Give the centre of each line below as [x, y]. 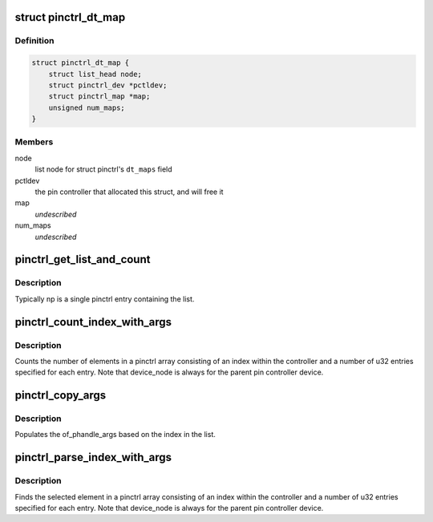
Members [34, 142]
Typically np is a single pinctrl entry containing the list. [105, 299]
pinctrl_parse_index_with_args [93, 457]
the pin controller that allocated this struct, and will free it [129, 192]
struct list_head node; [95, 74]
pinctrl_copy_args [61, 396]
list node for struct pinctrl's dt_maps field [103, 169]
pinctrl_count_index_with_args [93, 322]
